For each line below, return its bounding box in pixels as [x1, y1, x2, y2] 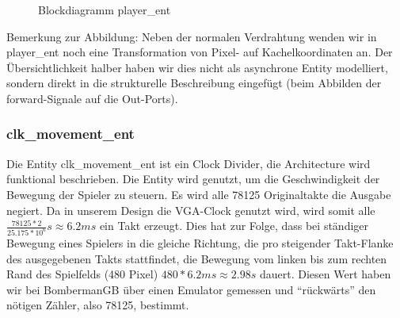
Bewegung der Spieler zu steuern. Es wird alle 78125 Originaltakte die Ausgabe [6, 186, 391, 202]
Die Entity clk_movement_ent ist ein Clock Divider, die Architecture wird [6, 155, 371, 171]
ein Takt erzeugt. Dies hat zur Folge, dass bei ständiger [99, 217, 369, 234]
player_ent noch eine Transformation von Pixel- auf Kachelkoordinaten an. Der [6, 44, 393, 60]
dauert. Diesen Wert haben [259, 266, 391, 282]
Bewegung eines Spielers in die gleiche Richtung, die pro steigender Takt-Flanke [6, 235, 394, 251]
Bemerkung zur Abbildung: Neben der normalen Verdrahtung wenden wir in [6, 28, 377, 44]
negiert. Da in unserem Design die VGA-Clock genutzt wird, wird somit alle [6, 201, 375, 218]
